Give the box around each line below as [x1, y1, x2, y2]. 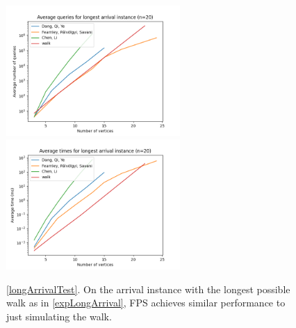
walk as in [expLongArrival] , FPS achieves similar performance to [6, 295, 286, 310]
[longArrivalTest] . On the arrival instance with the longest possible [6, 281, 290, 296]
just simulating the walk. [6, 309, 112, 323]
